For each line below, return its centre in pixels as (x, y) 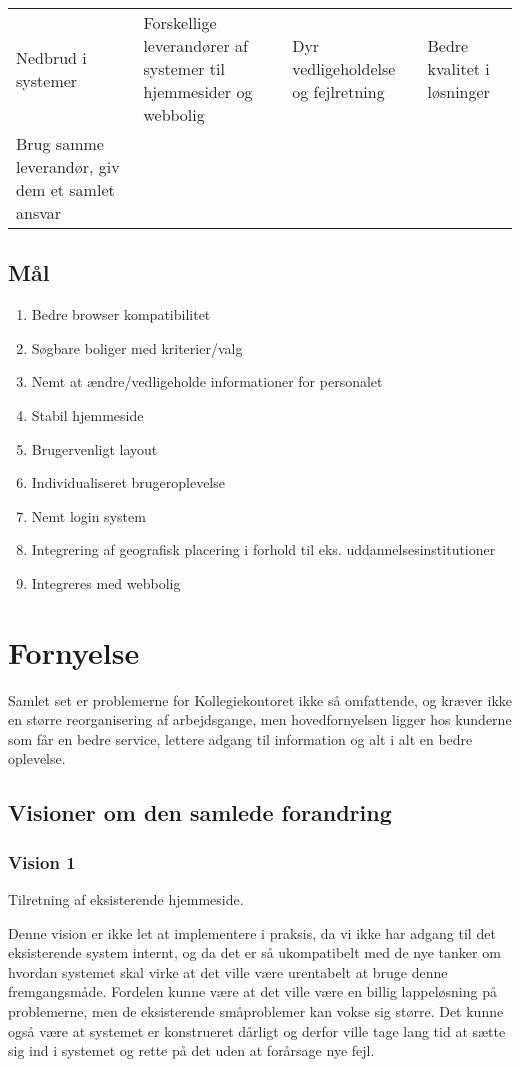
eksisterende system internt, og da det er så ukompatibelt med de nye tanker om (254, 952)
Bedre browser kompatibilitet (121, 314)
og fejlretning (338, 91)
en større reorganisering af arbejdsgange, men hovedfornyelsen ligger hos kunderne (260, 719)
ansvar (39, 212)
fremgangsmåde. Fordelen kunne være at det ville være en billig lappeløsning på (252, 991)
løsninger (458, 91)
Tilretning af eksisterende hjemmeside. (126, 899)
